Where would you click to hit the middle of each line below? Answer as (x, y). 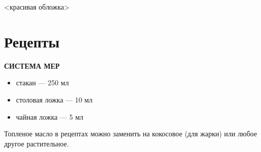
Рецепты (32, 41)
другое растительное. (36, 143)
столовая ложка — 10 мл (54, 99)
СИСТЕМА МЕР (32, 65)
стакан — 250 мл (42, 83)
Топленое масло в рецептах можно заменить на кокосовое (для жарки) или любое (130, 134)
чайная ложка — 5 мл (50, 116)
